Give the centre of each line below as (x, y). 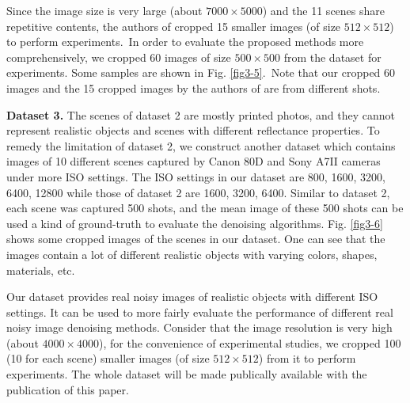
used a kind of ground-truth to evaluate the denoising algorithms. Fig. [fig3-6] (195, 223)
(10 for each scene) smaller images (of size (108, 358)
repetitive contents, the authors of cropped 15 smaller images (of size (174, 26)
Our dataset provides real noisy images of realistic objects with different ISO (192, 297)
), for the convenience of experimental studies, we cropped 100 (250, 342)
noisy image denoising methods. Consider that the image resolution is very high (199, 327)
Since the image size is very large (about (104, 10)
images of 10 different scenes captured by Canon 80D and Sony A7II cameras (194, 161)
